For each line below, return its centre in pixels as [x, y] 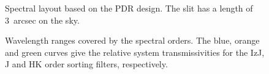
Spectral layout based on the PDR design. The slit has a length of [129, 8]
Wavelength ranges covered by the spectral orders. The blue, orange [132, 40]
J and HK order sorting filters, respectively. [86, 64]
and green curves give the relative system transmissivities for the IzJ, [135, 52]
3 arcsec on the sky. [42, 20]
